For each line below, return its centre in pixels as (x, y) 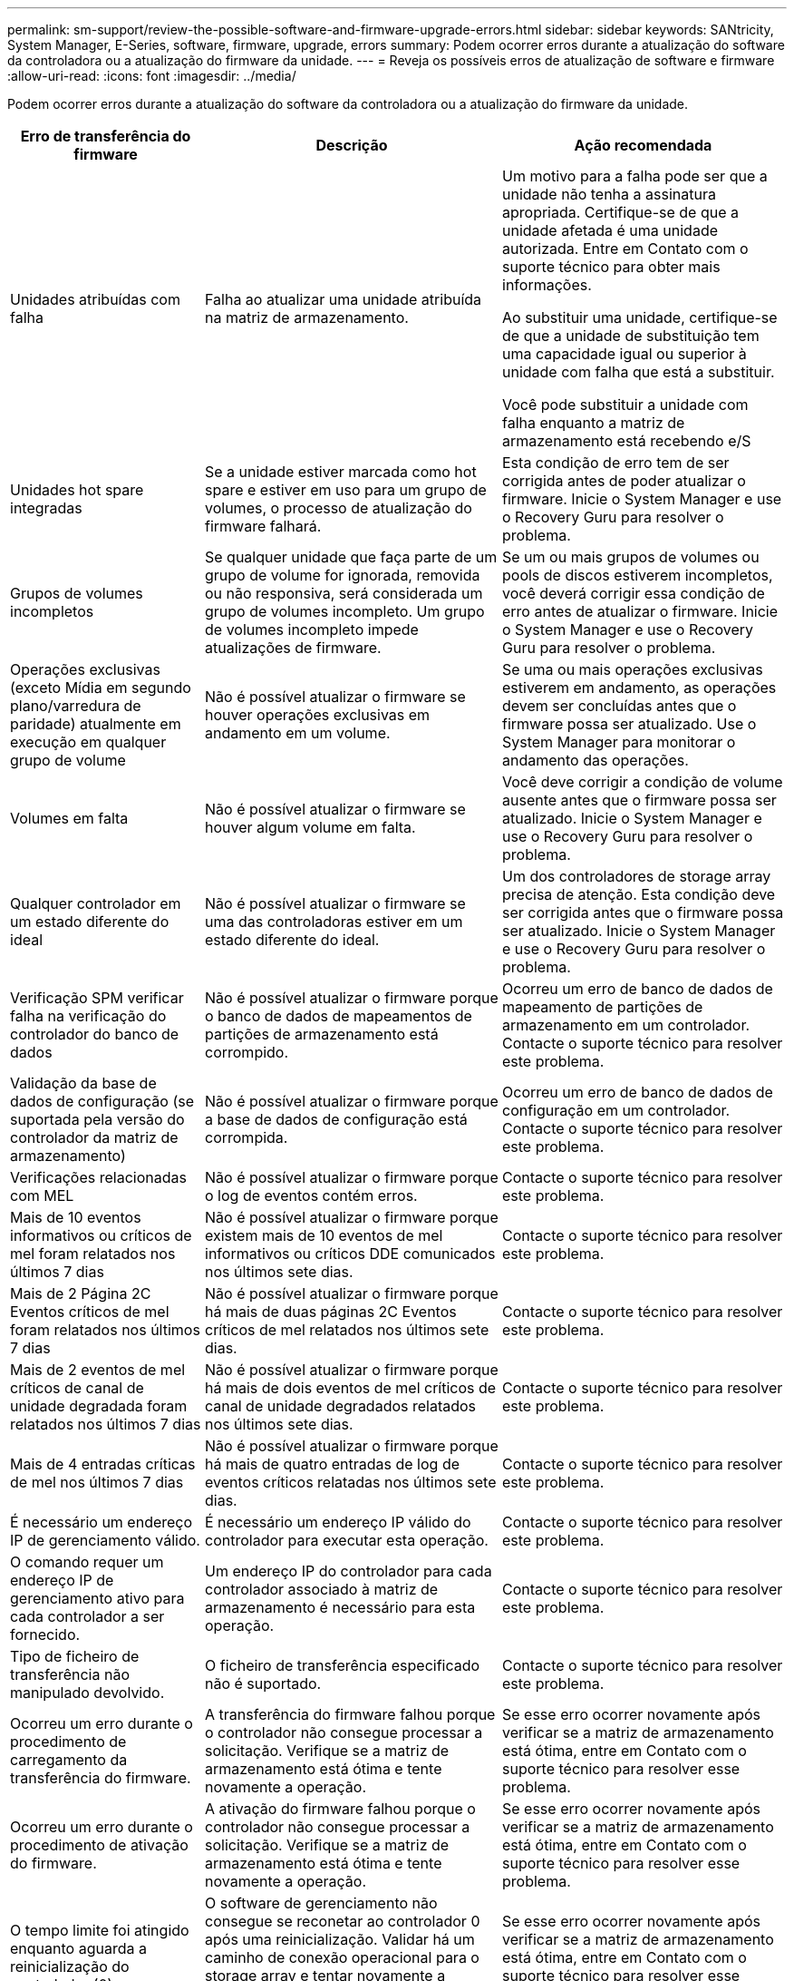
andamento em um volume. (298, 733)
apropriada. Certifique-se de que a (620, 212)
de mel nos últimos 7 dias (97, 1482)
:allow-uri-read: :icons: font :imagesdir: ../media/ (152, 76)
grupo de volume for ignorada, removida (343, 575)
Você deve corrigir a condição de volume (643, 782)
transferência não (70, 1674)
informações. (547, 285)
